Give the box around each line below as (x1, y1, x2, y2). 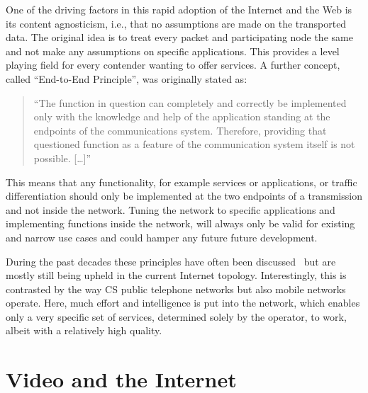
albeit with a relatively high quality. (6, 323, 162, 338)
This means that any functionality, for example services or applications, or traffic (6, 174, 357, 189)
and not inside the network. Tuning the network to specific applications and (6, 202, 335, 217)
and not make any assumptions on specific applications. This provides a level (6, 43, 340, 58)
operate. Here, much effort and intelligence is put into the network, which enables (6, 295, 360, 310)
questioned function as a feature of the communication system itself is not (33, 137, 355, 152)
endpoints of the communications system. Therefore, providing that (33, 123, 327, 137)
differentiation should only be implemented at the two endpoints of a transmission (6, 188, 362, 203)
